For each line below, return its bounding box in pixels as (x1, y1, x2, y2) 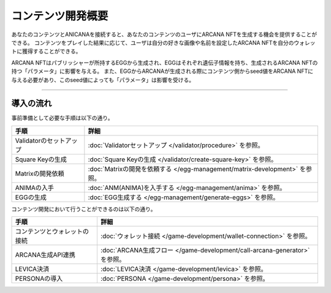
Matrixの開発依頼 (15, 169, 64, 178)
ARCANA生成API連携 (15, 251, 76, 259)
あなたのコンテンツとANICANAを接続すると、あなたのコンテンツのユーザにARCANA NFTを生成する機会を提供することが (11, 31, 318, 38)
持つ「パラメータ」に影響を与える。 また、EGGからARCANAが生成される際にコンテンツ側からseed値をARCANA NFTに (11, 67, 314, 75)
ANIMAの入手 (15, 183, 55, 192)
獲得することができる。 (21, 48, 82, 55)
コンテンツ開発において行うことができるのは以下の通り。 (11, 205, 156, 213)
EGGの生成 (15, 193, 47, 202)
